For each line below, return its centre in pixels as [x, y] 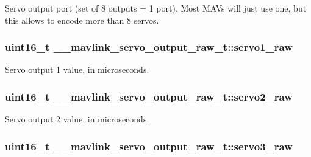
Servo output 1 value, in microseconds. [77, 69]
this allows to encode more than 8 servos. [82, 20]
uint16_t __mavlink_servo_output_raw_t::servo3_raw [149, 146]
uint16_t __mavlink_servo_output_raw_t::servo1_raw [149, 47]
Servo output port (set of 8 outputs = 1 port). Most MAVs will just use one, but [156, 8]
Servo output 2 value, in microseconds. [77, 119]
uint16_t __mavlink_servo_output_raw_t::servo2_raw [149, 96]
